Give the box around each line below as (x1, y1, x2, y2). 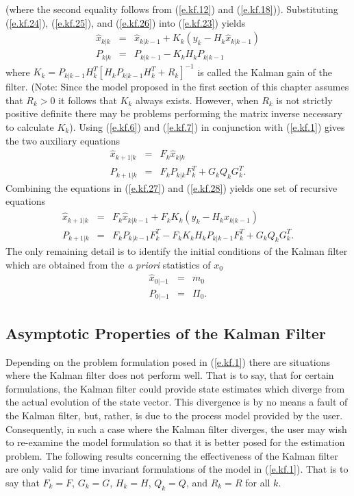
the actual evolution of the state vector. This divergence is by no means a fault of (5, 395, 348, 409)
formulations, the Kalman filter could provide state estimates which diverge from (5, 381, 345, 395)
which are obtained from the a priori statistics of (5, 257, 211, 271)
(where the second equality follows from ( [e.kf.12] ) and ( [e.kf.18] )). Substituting (5, 2, 338, 16)
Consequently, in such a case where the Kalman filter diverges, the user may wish (5, 421, 347, 436)
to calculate (5, 119, 54, 134)
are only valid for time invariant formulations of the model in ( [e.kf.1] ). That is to (5, 462, 349, 476)
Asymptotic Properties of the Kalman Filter (5, 322, 326, 343)
